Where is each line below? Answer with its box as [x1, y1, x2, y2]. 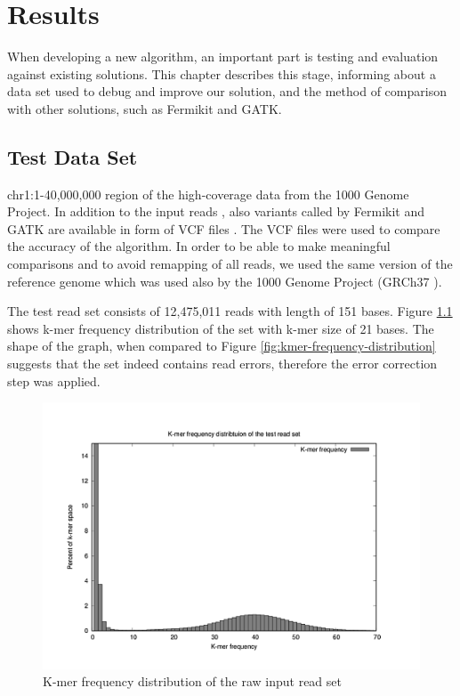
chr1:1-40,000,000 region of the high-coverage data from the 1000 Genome [7, 184, 409, 203]
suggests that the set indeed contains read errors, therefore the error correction [7, 354, 438, 373]
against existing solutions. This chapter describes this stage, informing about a [7, 64, 436, 83]
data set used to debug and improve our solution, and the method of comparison [7, 82, 447, 101]
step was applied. [7, 371, 101, 390]
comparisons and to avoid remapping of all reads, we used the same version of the [7, 255, 453, 273]
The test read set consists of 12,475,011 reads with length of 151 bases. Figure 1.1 [7, 302, 453, 320]
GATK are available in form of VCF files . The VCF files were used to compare [7, 219, 440, 238]
